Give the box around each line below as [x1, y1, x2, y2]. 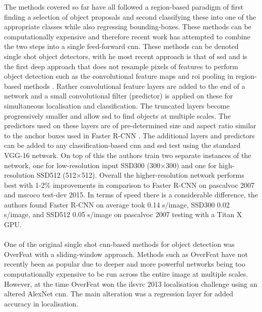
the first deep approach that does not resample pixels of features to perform [4, 61, 238, 71]
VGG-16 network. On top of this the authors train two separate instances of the [4, 149, 251, 160]
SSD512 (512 [36, 170, 77, 180]
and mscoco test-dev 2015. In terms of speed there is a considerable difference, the [4, 189, 258, 200]
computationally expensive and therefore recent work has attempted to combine [4, 31, 250, 41]
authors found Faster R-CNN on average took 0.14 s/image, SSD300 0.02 [4, 199, 230, 210]
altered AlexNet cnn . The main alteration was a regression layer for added [4, 288, 233, 299]
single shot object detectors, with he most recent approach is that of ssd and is [4, 50, 247, 61]
